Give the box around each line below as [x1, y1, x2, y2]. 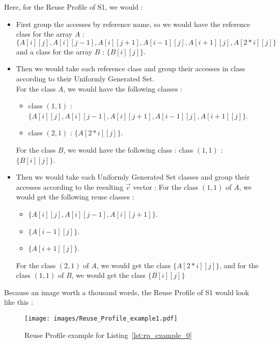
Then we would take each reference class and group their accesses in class [16, 63, 245, 74]
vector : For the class [133, 181, 199, 192]
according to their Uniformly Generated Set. [16, 73, 155, 83]
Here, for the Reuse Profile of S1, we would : [4, 2, 143, 12]
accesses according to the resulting [16, 181, 124, 192]
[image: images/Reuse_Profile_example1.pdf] [24, 315, 178, 323]
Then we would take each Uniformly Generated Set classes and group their [16, 171, 250, 182]
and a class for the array [16, 46, 93, 56]
